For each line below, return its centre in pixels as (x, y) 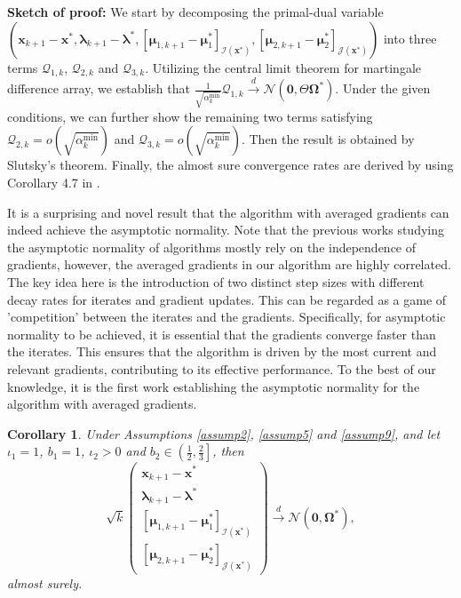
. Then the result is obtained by (328, 139)
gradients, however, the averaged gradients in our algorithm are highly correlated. (229, 264)
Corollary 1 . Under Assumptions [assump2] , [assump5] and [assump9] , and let (224, 433)
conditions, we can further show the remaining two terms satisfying (190, 116)
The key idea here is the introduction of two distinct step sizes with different (216, 282)
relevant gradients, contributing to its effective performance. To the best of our (222, 369)
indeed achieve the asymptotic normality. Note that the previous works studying (226, 230)
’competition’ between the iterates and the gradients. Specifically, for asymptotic (227, 317)
